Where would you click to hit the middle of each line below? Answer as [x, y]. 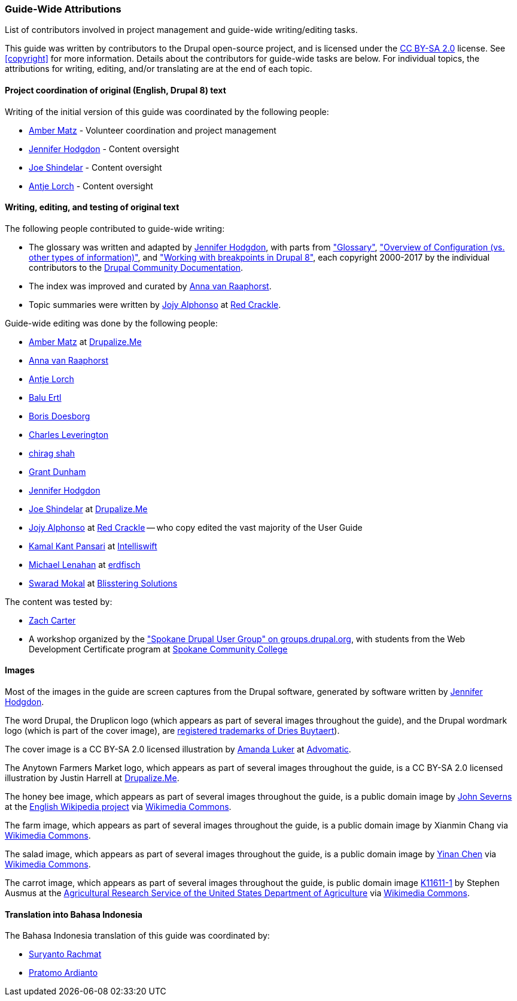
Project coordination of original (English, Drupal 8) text [115, 90]
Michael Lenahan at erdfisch [85, 564]
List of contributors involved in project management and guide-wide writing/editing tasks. [181, 30]
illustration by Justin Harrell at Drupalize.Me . [92, 778]
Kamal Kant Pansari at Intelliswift [93, 546]
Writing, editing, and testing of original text [92, 207]
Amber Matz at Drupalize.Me [85, 341]
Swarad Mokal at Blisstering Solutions [103, 583]
